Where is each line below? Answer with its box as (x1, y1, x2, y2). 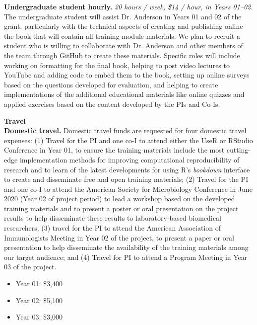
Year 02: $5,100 (15, 295, 63, 305)
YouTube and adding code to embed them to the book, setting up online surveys (4, 70, 250, 80)
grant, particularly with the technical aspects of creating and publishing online (4, 21, 243, 31)
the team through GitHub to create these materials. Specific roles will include (4, 50, 240, 60)
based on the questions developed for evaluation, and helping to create (4, 79, 218, 89)
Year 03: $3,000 (15, 312, 63, 322)
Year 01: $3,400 (15, 278, 63, 289)
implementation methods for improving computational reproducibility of (19, 154, 240, 164)
